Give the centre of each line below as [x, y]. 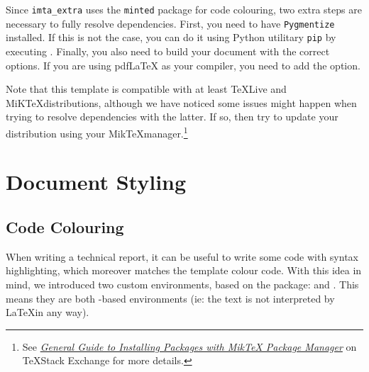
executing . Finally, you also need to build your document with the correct [168, 51]
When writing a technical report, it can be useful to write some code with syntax [182, 256]
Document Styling [96, 182]
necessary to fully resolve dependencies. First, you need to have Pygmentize [170, 23]
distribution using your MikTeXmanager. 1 [97, 132]
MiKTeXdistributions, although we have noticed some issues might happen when [181, 102]
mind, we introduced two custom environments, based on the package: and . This [182, 284]
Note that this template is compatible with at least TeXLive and [146, 89]
